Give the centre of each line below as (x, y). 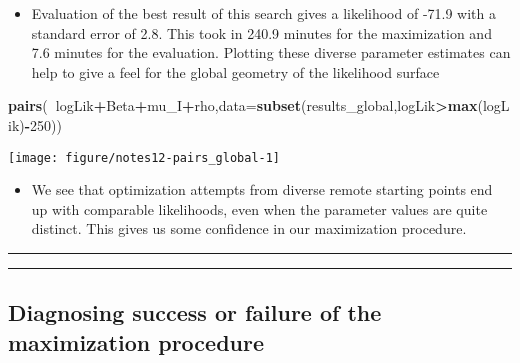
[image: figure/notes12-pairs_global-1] (144, 157)
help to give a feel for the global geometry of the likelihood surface (235, 71)
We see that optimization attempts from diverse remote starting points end (262, 189)
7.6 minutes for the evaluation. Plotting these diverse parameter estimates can (271, 52)
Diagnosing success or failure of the (195, 312)
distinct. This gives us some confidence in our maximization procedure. (249, 228)
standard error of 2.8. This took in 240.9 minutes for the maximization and (261, 32)
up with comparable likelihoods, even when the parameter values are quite (259, 208)
